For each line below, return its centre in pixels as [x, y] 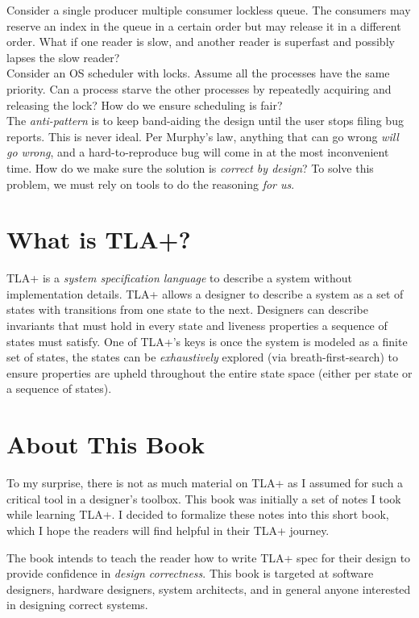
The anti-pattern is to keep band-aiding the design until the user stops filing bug [205, 121]
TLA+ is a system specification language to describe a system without [179, 278]
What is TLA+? [99, 239]
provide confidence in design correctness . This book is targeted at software [190, 573]
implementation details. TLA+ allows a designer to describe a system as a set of [205, 293]
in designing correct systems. [77, 605]
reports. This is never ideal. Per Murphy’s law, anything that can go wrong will [203, 136]
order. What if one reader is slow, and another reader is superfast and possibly [201, 42]
